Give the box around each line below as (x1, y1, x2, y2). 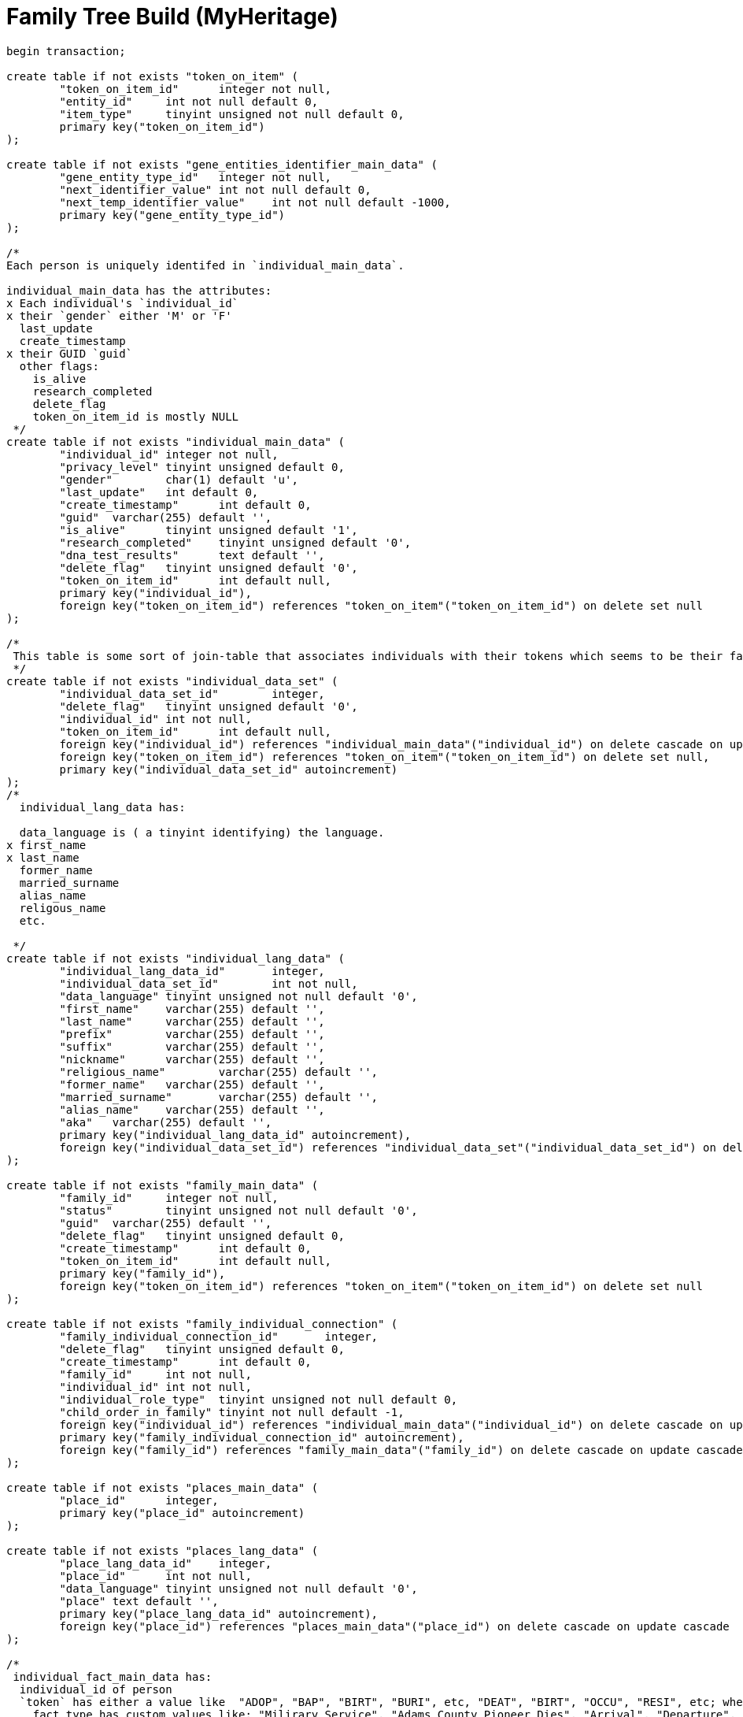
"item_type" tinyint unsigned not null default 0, (59, 107, 405, 121)
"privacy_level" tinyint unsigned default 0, (59, 460, 345, 473)
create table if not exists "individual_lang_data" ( (6, 951, 345, 965)
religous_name (19, 901, 106, 914)
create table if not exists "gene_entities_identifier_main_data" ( (6, 158, 438, 171)
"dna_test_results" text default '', (59, 548, 325, 562)
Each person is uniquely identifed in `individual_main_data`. (6, 258, 405, 272)
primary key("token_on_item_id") (59, 120, 265, 133)
